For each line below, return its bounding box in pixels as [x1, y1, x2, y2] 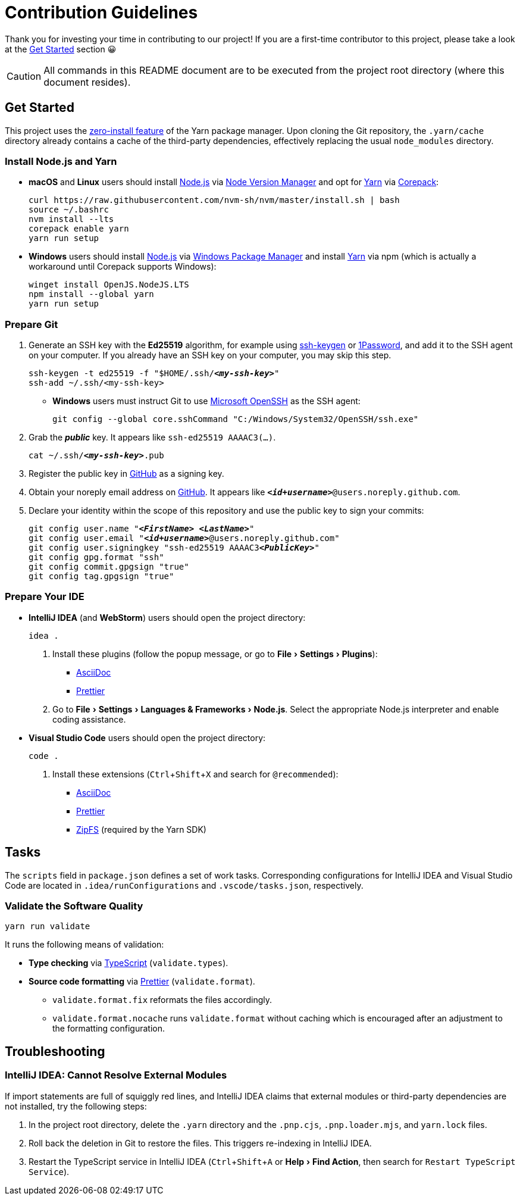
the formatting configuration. [52, 1023, 165, 1034]
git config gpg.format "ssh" [29, 552, 164, 562]
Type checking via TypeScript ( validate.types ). [29, 958, 228, 968]
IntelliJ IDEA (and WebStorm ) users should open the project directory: [29, 612, 306, 623]
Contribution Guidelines [5, 2, 198, 23]
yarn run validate [5, 921, 90, 932]
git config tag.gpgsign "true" [29, 571, 174, 582]
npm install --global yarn [29, 289, 154, 299]
